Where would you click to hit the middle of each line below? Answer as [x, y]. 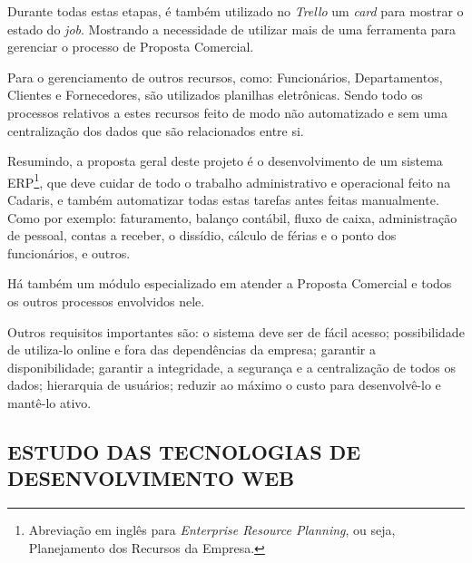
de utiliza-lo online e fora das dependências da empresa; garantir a [192, 349]
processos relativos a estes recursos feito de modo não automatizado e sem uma [227, 112]
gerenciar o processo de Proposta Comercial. [131, 47]
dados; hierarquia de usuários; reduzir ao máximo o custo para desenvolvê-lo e [224, 385]
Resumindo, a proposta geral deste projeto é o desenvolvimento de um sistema [225, 161]
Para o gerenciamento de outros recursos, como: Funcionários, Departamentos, [225, 77]
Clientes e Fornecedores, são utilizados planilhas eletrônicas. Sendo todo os [215, 95]
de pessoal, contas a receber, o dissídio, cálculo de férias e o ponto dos [202, 235]
